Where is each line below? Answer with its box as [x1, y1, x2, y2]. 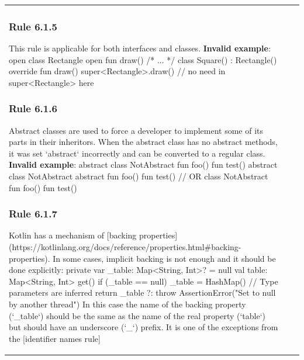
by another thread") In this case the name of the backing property [9, 297, 246, 310]
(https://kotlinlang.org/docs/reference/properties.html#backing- [9, 240, 241, 252]
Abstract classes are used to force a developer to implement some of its [9, 124, 263, 136]
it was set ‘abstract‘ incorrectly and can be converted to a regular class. [9, 147, 265, 159]
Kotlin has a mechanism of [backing [9, 229, 137, 241]
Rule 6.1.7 [9, 206, 57, 221]
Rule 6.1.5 [9, 19, 57, 33]
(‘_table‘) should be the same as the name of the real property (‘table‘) [9, 309, 266, 321]
